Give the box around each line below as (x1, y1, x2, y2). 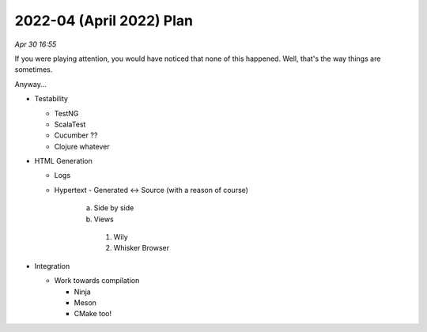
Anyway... (14, 79, 47, 89)
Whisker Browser (113, 243, 170, 253)
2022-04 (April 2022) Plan (14, 12, 194, 29)
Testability (34, 94, 69, 104)
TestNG (54, 108, 79, 118)
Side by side (93, 203, 134, 213)
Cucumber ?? (54, 130, 98, 140)
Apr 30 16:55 (14, 40, 57, 49)
